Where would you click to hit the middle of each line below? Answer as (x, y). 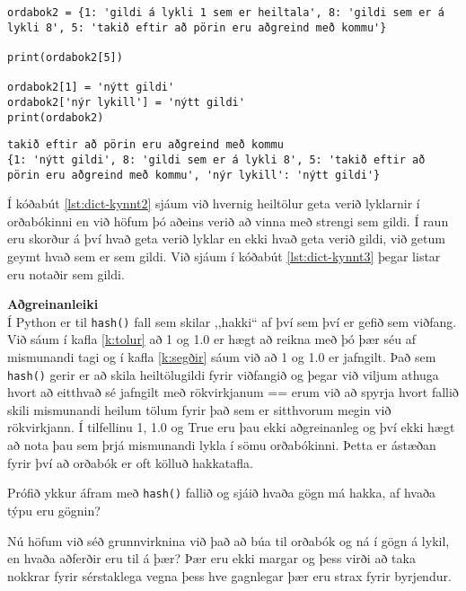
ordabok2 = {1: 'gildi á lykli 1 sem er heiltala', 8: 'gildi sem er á (226, 13)
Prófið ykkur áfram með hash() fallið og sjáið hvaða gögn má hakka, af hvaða (221, 493)
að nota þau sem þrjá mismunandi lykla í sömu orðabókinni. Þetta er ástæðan (222, 445)
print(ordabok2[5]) (65, 57)
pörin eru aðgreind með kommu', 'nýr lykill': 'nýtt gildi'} (194, 175)
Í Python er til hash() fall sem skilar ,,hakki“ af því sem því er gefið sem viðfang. (232, 321)
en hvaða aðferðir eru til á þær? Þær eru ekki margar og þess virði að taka (211, 558)
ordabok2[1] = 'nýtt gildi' (91, 88)
